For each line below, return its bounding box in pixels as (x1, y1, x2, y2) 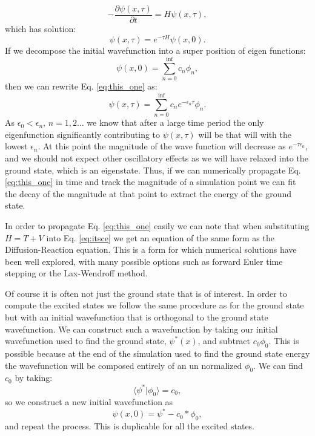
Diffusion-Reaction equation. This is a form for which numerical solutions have (5, 243, 297, 256)
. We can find (253, 359, 303, 371)
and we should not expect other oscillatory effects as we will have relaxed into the (5, 151, 308, 164)
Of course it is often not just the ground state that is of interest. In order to (5, 287, 287, 299)
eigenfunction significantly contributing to (5, 128, 161, 140)
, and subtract (197, 334, 251, 347)
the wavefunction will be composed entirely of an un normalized (5, 359, 242, 371)
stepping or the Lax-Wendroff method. (5, 267, 148, 279)
